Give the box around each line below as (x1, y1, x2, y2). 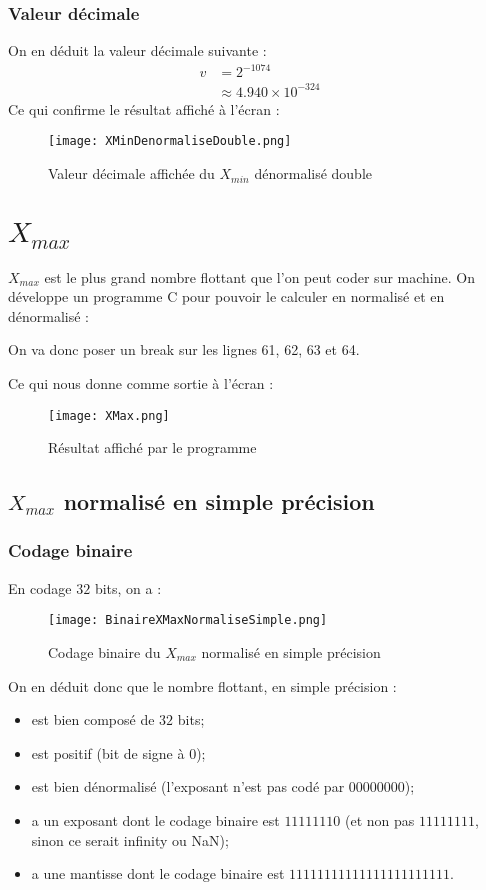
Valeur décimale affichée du (48, 163, 215, 184)
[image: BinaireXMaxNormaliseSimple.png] (48, 613, 328, 628)
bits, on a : (94, 577, 162, 598)
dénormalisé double (254, 163, 373, 184)
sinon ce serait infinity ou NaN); (31, 829, 229, 850)
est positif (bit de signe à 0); (31, 742, 206, 763)
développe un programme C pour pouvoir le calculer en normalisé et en (8, 286, 445, 307)
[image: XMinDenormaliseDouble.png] (48, 134, 292, 149)
